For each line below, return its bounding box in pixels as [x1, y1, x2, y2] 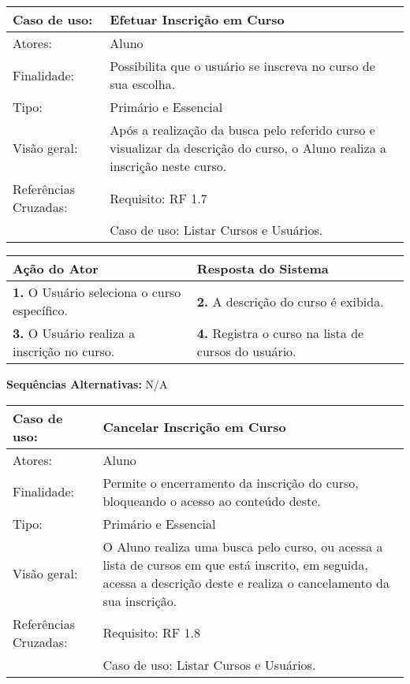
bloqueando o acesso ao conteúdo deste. [102, 491, 321, 510]
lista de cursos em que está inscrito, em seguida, [102, 555, 368, 574]
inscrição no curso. [13, 342, 115, 360]
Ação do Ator [13, 259, 99, 277]
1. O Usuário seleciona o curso [13, 283, 181, 301]
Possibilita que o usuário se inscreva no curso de [110, 57, 375, 75]
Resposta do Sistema [196, 259, 329, 277]
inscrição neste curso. [110, 157, 227, 175]
